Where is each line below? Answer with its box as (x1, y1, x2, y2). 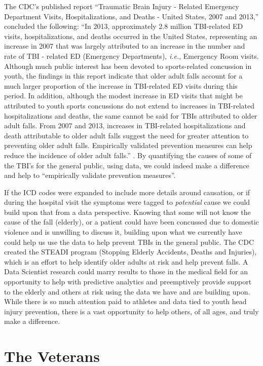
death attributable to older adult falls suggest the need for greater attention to (4, 130, 249, 140)
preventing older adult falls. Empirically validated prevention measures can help (4, 140, 252, 151)
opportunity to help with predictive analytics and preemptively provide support (4, 276, 252, 287)
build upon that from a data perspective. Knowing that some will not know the (4, 206, 251, 217)
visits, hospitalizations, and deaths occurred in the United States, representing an (4, 30, 257, 41)
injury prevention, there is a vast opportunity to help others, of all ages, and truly (4, 306, 259, 316)
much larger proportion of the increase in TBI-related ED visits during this (4, 80, 238, 91)
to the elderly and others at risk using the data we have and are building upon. (4, 286, 250, 297)
